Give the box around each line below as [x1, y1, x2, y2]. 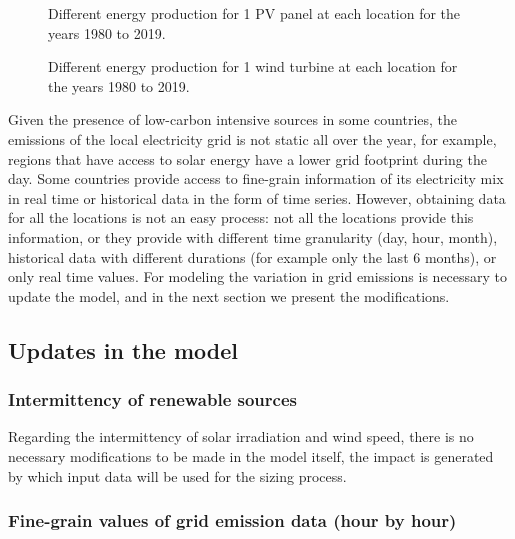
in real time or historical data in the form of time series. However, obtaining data [8, 187, 506, 208]
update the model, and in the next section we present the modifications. [8, 285, 450, 306]
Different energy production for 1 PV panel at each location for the [48, 3, 461, 23]
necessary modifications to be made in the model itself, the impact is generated [8, 445, 494, 466]
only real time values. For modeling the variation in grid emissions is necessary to [8, 266, 508, 287]
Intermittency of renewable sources [8, 387, 297, 412]
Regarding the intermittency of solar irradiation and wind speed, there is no [8, 426, 474, 447]
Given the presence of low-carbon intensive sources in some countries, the [8, 109, 458, 130]
